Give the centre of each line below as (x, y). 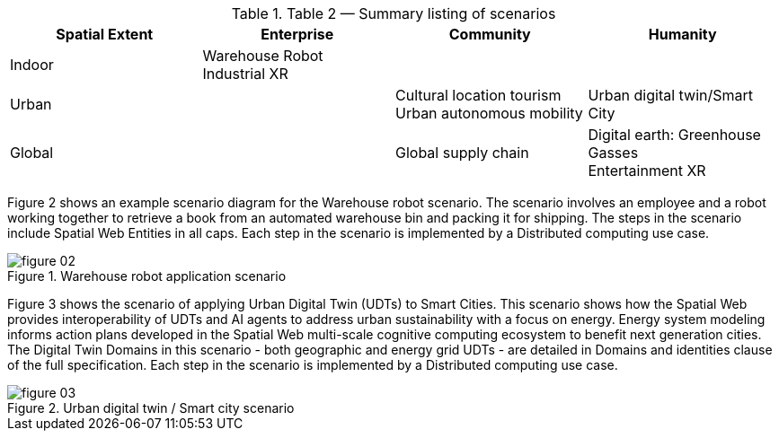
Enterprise (297, 34)
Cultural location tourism (478, 95)
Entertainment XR (647, 171)
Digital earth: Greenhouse (674, 135)
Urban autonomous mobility (489, 113)
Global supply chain (462, 153)
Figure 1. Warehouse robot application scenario (147, 276)
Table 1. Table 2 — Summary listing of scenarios (394, 13)
